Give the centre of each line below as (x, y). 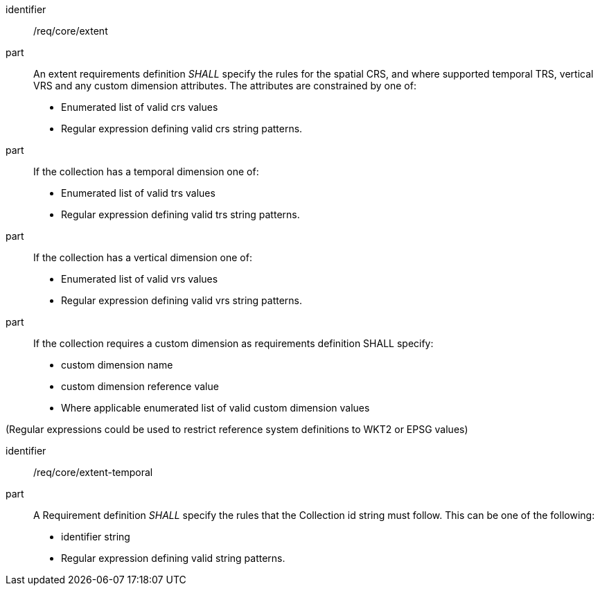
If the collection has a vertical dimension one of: (143, 257)
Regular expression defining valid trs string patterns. (180, 214)
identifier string (96, 537)
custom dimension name (117, 365)
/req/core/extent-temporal (93, 472)
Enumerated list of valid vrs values (140, 279)
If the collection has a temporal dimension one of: (146, 171)
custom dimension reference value (140, 386)
